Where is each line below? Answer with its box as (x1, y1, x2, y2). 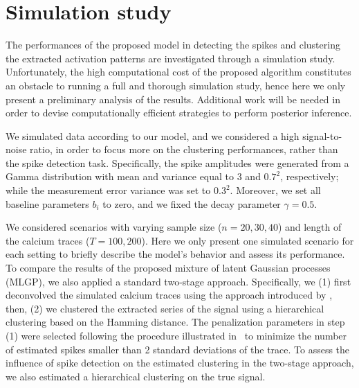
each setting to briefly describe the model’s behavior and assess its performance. (6, 247, 345, 261)
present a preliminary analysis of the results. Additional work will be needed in (6, 91, 340, 106)
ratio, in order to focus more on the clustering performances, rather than (30, 142, 338, 157)
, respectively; (280, 169, 339, 184)
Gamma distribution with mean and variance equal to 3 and (6, 169, 261, 184)
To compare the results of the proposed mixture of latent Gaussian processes (6, 261, 331, 275)
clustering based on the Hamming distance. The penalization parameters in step (6, 315, 345, 329)
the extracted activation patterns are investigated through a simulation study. (6, 51, 335, 65)
